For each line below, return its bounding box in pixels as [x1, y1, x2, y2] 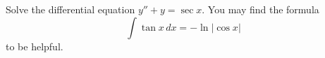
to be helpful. [6, 38, 63, 53]
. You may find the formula [202, 2, 319, 16]
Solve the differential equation [6, 2, 135, 16]
